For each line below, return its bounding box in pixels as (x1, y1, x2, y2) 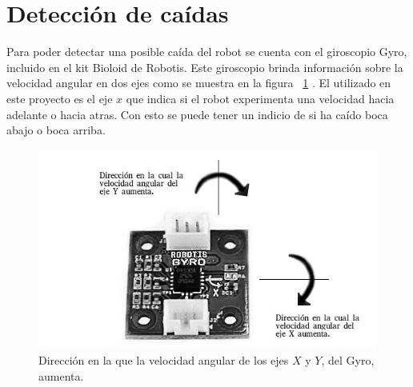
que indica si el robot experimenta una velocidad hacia (126, 90, 395, 106)
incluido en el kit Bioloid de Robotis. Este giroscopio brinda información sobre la (6, 58, 403, 75)
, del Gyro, (321, 352, 375, 369)
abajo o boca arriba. (6, 122, 106, 138)
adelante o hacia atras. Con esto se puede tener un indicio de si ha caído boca (6, 106, 388, 122)
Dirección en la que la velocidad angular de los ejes (38, 352, 289, 369)
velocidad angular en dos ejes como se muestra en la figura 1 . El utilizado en (6, 74, 391, 91)
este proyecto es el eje (6, 90, 113, 106)
